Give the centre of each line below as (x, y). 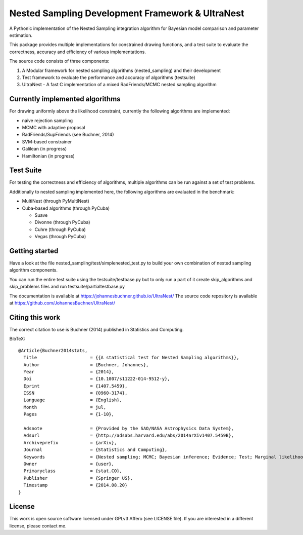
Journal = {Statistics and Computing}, (95, 450)
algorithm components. (34, 270)
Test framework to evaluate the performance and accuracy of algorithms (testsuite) (109, 77)
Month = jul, (65, 407)
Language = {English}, (73, 400)
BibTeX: (17, 339)
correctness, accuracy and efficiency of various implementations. (78, 52)
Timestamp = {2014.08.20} (75, 485)
